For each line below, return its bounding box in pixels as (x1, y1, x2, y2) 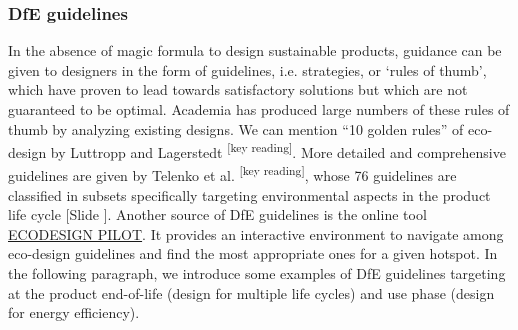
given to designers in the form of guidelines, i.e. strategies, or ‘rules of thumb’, (8, 59, 487, 80)
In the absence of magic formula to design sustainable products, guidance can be (8, 40, 502, 61)
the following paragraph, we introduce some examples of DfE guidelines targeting (8, 263, 506, 284)
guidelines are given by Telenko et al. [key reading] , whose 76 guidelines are (8, 162, 457, 186)
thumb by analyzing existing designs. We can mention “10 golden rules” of (8, 118, 464, 139)
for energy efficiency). (8, 302, 140, 323)
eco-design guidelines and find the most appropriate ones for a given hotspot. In (8, 243, 498, 264)
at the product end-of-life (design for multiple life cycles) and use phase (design (8, 282, 495, 303)
